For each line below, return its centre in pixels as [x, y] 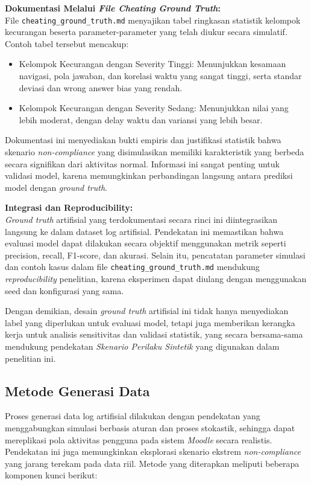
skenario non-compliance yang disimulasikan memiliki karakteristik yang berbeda [155, 152]
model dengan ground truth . [56, 187]
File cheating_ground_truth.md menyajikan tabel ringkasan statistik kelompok [153, 20]
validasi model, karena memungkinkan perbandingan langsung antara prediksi [149, 175]
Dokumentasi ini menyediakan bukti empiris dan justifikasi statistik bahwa [143, 140]
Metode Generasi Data [77, 390]
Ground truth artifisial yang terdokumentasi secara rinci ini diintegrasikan [141, 219]
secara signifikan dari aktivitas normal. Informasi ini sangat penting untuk [142, 163]
